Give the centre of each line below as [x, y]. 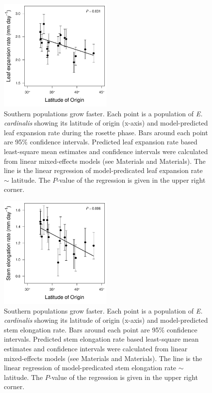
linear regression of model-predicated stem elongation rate [90, 368]
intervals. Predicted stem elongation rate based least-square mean [101, 339]
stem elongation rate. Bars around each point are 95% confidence [101, 329]
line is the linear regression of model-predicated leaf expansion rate [103, 170]
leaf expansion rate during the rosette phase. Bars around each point [106, 132]
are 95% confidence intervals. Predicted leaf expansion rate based [101, 142]
